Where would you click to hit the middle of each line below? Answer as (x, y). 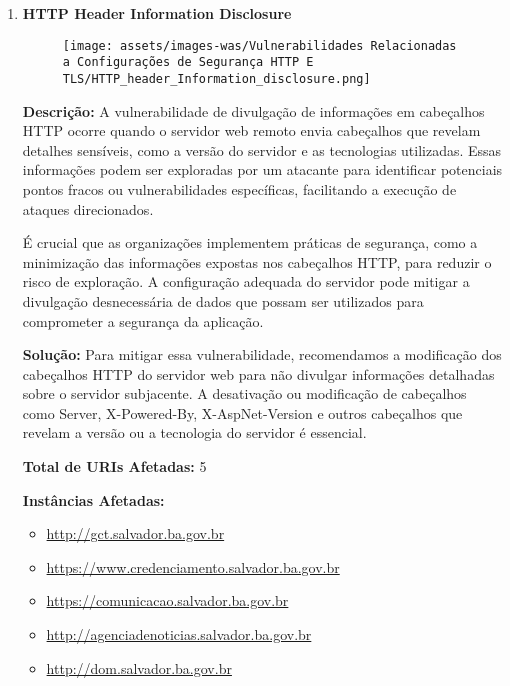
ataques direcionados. (88, 208)
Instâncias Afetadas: (93, 499)
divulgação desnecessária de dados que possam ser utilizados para (223, 300)
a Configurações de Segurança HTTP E (188, 62)
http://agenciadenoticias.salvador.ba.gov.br (179, 634)
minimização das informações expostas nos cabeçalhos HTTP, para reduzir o (257, 261)
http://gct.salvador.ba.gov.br (135, 533)
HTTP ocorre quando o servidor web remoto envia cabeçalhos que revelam (251, 130)
